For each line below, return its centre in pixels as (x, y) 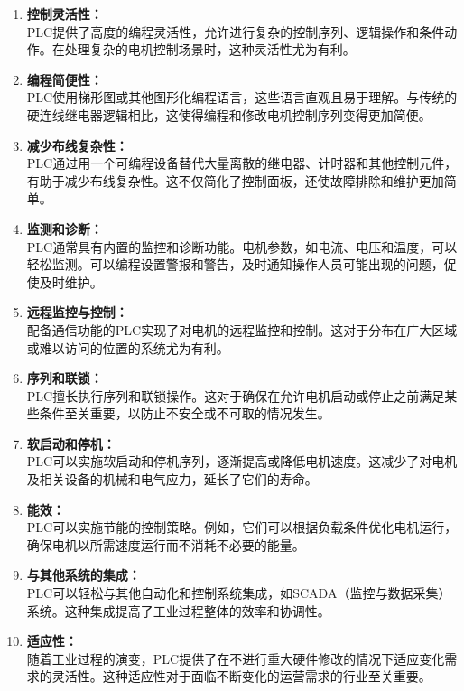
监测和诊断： (65, 228)
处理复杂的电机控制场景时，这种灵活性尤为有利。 (210, 49)
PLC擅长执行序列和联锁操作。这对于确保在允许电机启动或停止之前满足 (236, 395)
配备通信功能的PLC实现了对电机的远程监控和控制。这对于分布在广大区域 (242, 329)
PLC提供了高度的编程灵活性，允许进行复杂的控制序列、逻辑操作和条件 (236, 31)
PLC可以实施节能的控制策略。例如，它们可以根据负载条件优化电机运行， (242, 527)
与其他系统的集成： (84, 575)
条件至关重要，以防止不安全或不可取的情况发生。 (185, 413)
